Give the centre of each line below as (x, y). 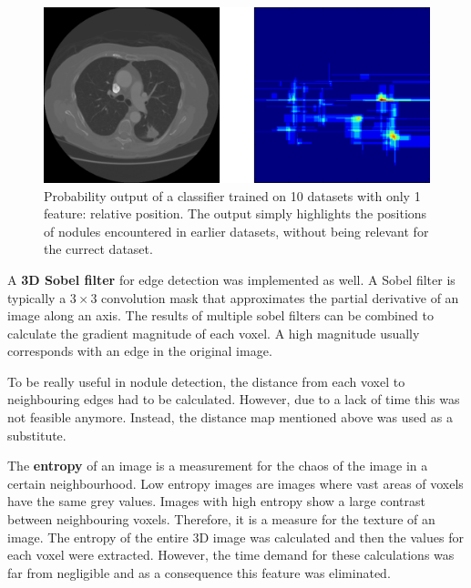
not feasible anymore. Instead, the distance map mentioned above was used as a (230, 417)
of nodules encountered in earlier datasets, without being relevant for (236, 231)
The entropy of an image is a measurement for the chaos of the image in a (218, 466)
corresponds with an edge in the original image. (140, 351)
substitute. (37, 435)
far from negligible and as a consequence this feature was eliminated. (199, 572)
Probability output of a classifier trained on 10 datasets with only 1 (232, 195)
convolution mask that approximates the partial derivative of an (280, 297)
